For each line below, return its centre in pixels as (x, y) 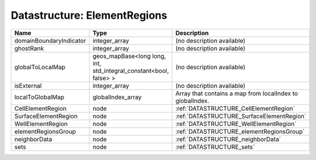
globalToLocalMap (40, 67)
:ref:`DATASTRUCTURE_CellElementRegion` (236, 108)
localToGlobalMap (39, 97)
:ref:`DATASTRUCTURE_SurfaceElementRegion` (241, 116)
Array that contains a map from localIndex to (237, 93)
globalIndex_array (117, 97)
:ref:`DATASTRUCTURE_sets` (215, 147)
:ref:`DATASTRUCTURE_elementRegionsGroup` (240, 131)
